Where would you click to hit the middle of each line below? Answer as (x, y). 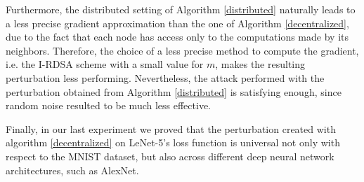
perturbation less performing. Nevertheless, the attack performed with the (165, 77)
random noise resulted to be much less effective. (108, 105)
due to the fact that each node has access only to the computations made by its (177, 37)
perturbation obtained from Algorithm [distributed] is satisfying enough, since (174, 91)
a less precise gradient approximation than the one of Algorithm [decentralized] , (177, 23)
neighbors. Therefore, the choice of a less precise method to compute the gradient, (182, 50)
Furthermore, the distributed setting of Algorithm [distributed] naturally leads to (181, 9)
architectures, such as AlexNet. (72, 170)
